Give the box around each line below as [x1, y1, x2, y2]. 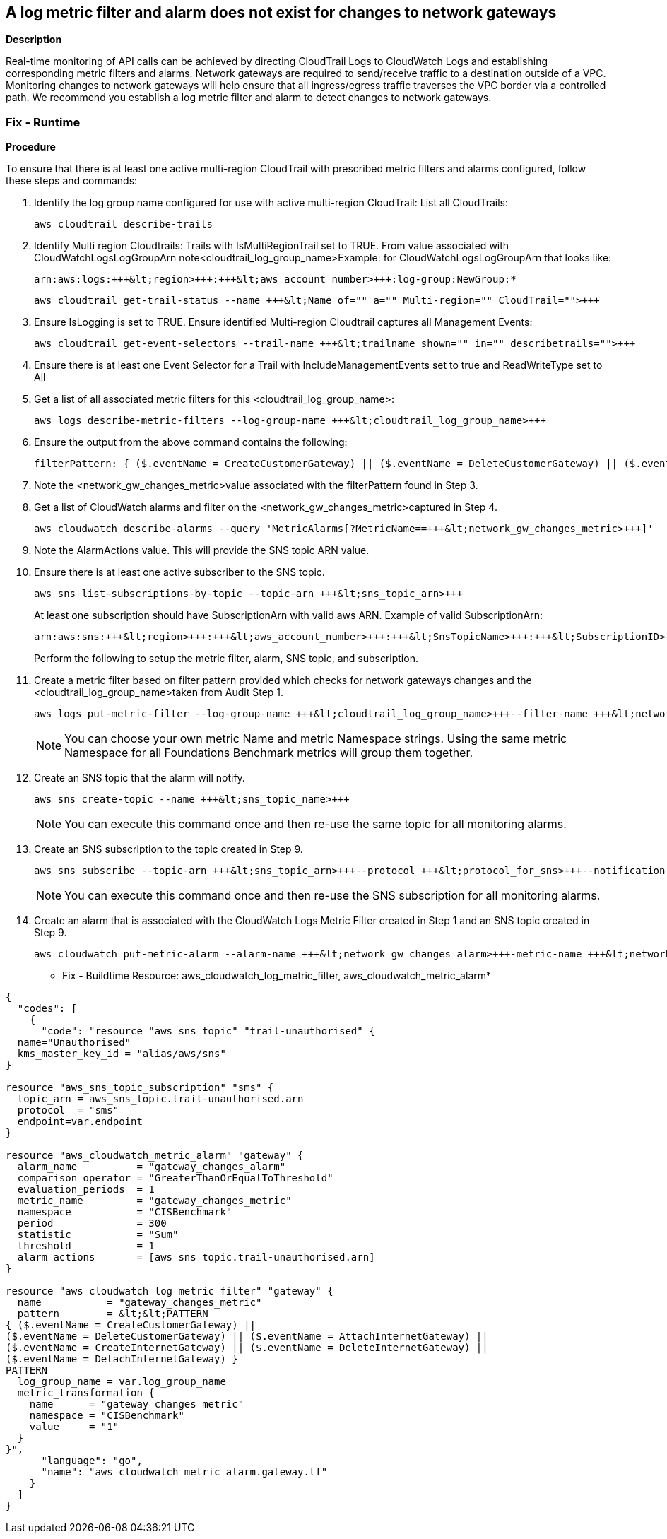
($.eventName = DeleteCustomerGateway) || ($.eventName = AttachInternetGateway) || [6, 1331, 488, 1343]
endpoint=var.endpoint [17, 1116, 143, 1128]
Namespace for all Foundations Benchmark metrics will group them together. [64, 745, 473, 760]
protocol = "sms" [17, 1104, 119, 1116]
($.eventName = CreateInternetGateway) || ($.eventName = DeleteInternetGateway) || [6, 1342, 488, 1354]
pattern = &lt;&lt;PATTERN [17, 1308, 208, 1320]
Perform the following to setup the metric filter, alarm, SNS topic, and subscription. [34, 652, 418, 665]
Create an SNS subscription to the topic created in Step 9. [34, 843, 303, 856]
